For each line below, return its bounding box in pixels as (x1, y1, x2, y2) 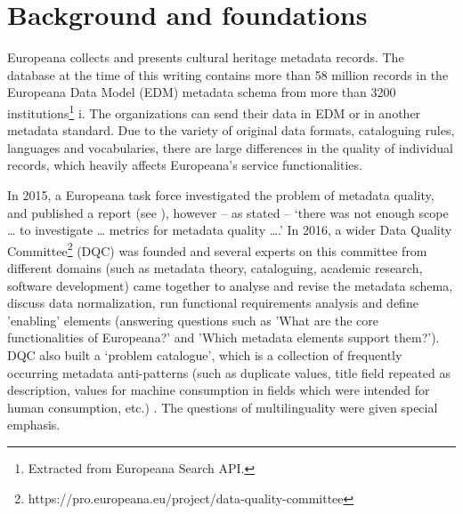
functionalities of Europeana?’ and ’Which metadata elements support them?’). (7, 328, 440, 347)
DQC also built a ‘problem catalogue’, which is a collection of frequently (7, 345, 402, 364)
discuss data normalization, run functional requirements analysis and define (7, 293, 418, 312)
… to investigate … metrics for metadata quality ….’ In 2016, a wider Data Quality (7, 221, 452, 239)
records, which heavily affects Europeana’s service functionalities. (7, 156, 362, 174)
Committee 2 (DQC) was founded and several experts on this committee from (7, 238, 427, 260)
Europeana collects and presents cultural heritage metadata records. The (7, 48, 404, 67)
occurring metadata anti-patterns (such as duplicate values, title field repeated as (7, 363, 451, 381)
